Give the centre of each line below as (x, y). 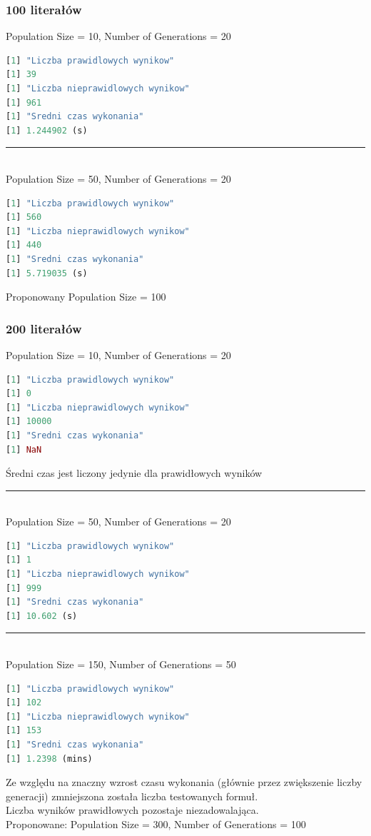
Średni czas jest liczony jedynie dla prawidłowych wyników (134, 473)
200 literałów (44, 328)
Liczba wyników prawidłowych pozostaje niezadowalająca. (132, 810)
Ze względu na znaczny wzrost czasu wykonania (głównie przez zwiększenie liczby (184, 782)
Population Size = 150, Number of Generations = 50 (121, 664)
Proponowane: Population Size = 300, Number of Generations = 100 (156, 824)
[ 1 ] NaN (24, 449)
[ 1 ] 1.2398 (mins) (49, 759)
